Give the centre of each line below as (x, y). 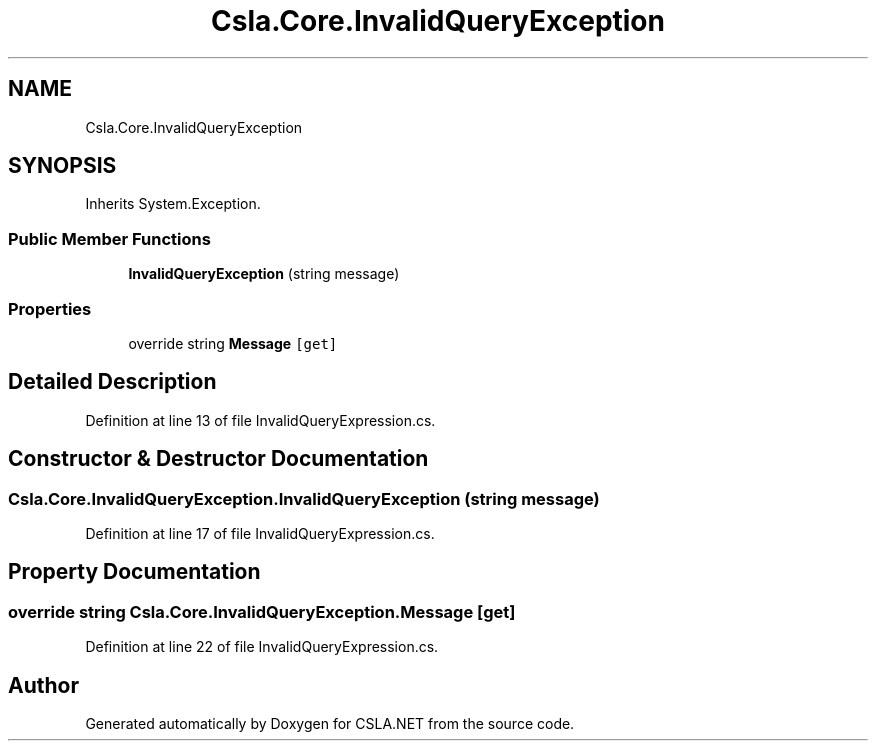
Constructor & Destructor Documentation (218, 459)
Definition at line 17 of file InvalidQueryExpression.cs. (260, 533)
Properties (50, 308)
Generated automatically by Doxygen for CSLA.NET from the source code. (330, 724)
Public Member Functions (109, 238)
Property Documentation (134, 572)
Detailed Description (112, 382)
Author (43, 685)
